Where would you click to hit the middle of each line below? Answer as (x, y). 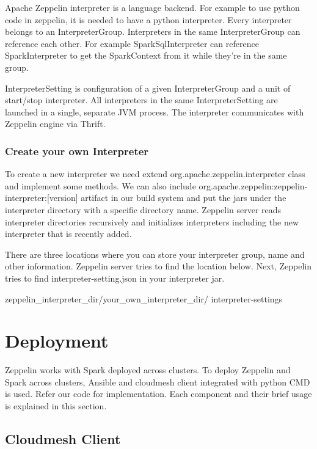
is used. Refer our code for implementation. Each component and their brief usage (158, 394)
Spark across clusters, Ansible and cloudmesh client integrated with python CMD (158, 381)
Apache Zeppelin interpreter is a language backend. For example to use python (152, 7)
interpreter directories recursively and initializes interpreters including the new (152, 221)
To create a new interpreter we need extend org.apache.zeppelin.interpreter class (155, 174)
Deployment (57, 341)
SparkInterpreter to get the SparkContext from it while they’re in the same (146, 55)
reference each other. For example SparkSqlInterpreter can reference (132, 43)
